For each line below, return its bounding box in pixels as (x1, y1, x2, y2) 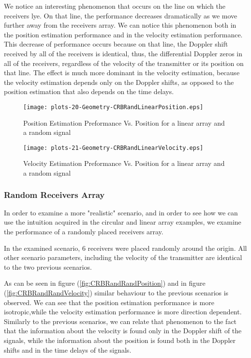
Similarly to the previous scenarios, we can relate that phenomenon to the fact (4, 316, 237, 326)
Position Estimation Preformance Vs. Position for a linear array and (23, 117, 225, 128)
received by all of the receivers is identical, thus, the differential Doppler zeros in (4, 48, 243, 58)
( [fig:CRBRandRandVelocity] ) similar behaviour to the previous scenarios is (4, 288, 229, 297)
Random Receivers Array (4, 188, 105, 200)
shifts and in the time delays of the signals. (4, 344, 132, 355)
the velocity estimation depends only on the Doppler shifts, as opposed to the (4, 77, 234, 87)
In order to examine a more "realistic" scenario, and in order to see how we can (4, 207, 238, 217)
